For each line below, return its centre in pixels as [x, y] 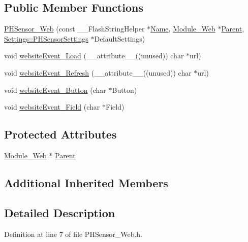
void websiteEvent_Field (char [52, 107]
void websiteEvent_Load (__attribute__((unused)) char [94, 56]
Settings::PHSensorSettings [46, 38]
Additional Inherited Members [86, 182]
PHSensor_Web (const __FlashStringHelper [74, 29]
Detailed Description [60, 212]
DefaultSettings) [120, 38]
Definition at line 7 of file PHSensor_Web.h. [73, 234]
